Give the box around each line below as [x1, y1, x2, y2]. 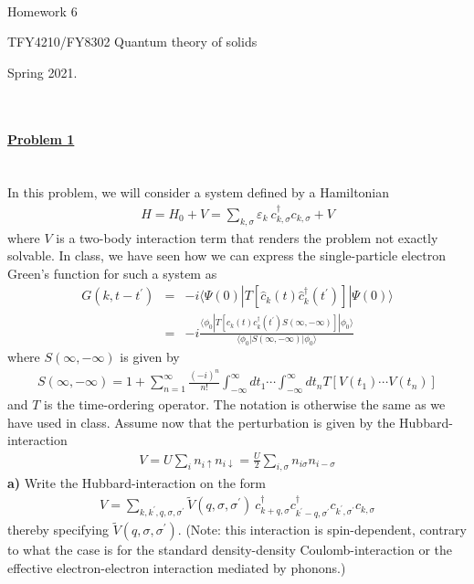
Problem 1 [7, 129, 75, 148]
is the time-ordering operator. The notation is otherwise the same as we [44, 395, 446, 414]
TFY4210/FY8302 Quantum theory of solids [7, 32, 258, 51]
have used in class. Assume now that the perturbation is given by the [7, 412, 395, 431]
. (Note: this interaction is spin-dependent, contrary [177, 520, 467, 539]
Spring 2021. [7, 62, 78, 81]
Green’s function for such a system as [7, 263, 217, 282]
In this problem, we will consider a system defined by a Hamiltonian [7, 183, 390, 202]
